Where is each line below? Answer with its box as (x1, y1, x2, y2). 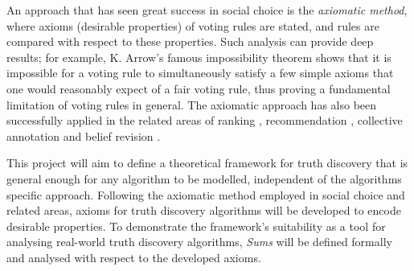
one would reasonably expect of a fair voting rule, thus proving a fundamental (6, 80, 391, 96)
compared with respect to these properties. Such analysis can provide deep (6, 33, 374, 50)
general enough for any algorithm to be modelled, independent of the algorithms (6, 170, 402, 187)
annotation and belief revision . (6, 127, 161, 144)
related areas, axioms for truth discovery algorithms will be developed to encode (6, 202, 401, 219)
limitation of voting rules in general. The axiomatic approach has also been (6, 96, 377, 113)
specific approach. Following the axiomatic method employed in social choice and (6, 186, 405, 203)
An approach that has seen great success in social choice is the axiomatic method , (6, 2, 408, 18)
